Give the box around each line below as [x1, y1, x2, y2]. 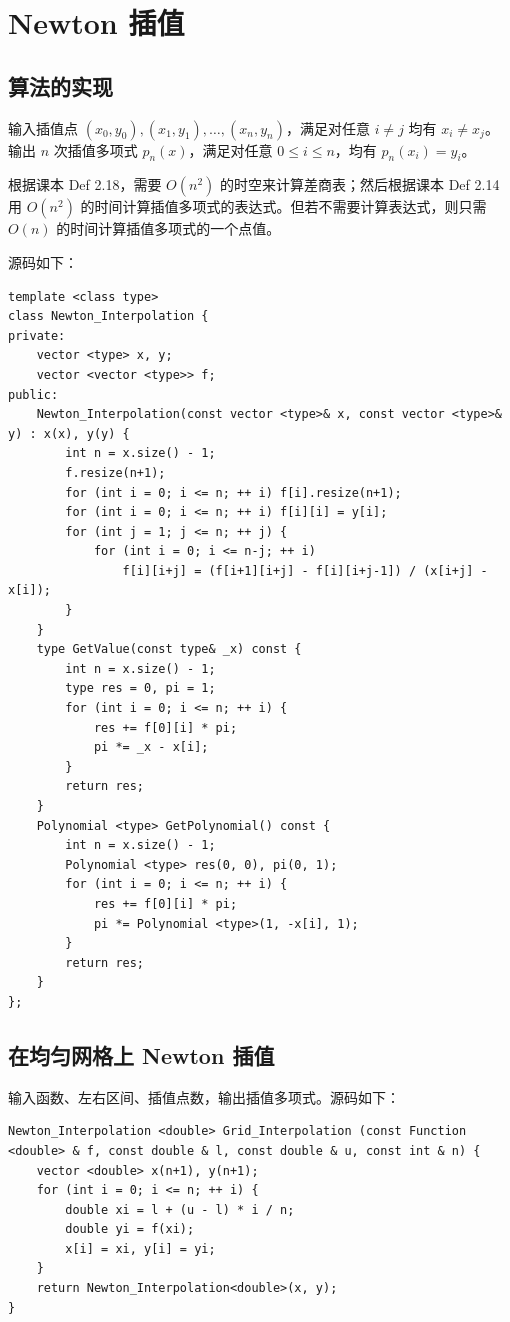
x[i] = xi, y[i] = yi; [65, 1241, 216, 1256]
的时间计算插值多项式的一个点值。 [56, 218, 281, 239]
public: [8, 387, 59, 402]
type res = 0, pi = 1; [65, 681, 216, 696]
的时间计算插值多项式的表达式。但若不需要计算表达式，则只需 [80, 196, 487, 217]
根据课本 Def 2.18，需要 [8, 174, 162, 195]
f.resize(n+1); [65, 465, 166, 480]
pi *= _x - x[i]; [93, 740, 209, 755]
